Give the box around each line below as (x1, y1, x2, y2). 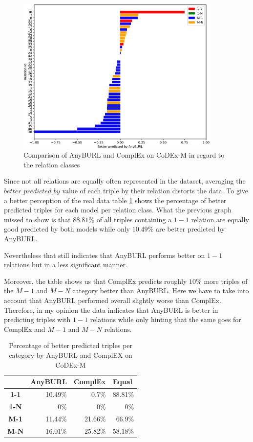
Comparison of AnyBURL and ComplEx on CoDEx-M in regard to (23, 150, 225, 160)
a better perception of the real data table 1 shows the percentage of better (4, 195, 227, 205)
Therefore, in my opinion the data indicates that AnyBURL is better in (4, 304, 218, 315)
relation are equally (191, 214, 249, 224)
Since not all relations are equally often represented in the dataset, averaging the (4, 176, 246, 186)
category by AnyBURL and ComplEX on (9, 349, 132, 360)
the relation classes (23, 159, 80, 169)
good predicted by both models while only (4, 224, 130, 234)
